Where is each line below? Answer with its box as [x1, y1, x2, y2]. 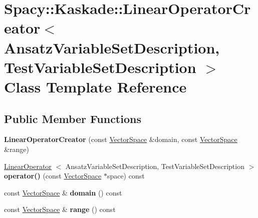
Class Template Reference [4, 76, 187, 96]
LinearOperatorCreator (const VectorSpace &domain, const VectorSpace [4, 134, 237, 144]
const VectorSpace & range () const [4, 204, 116, 214]
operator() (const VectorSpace [4, 170, 102, 181]
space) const [107, 170, 145, 181]
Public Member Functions [4, 110, 141, 126]
